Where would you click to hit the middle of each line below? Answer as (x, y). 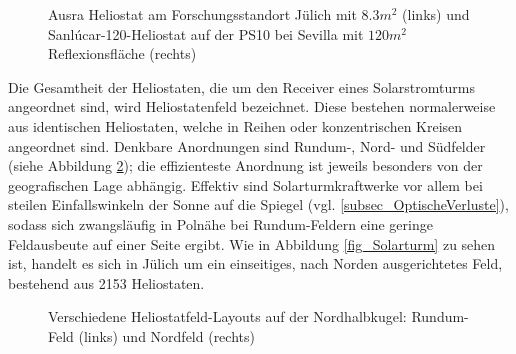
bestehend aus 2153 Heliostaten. (106, 282)
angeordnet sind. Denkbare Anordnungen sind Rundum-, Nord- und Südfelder (247, 145)
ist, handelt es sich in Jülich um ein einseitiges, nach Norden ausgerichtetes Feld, (255, 263)
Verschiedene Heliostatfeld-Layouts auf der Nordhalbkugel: (227, 316)
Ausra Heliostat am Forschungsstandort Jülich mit (202, 14)
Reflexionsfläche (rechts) (122, 53)
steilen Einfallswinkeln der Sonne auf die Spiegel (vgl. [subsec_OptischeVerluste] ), (258, 204)
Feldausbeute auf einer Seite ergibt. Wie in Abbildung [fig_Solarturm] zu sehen (252, 243)
